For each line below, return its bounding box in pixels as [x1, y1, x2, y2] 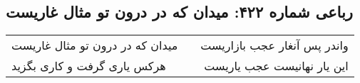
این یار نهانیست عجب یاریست [204, 57, 349, 74]
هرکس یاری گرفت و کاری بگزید [11, 57, 166, 74]
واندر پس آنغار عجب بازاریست [200, 37, 349, 54]
